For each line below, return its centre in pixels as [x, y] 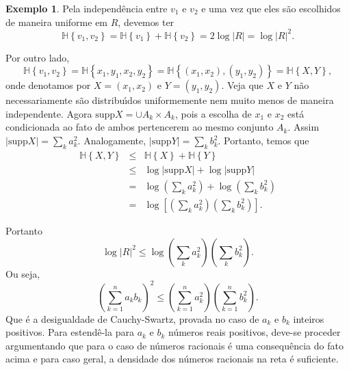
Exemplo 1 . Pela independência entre [87, 8]
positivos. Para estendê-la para [70, 332]
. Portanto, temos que [263, 141]
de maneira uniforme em [57, 22]
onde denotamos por [48, 85]
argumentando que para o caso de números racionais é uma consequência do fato [174, 345]
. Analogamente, [112, 141]
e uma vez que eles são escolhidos [271, 8]
